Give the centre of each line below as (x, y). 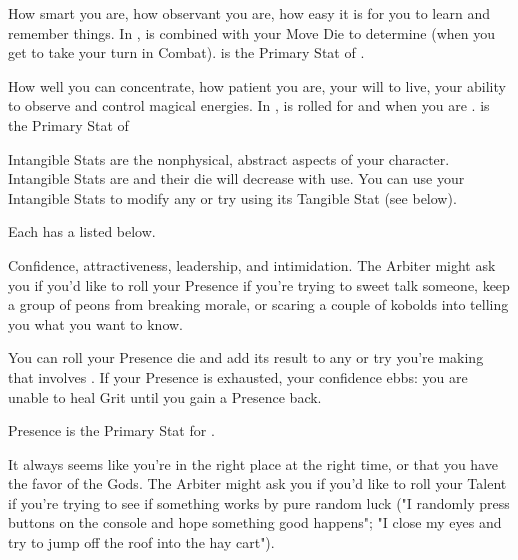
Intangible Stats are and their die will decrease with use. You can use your (236, 178)
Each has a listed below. (82, 231)
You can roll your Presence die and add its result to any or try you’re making (246, 357)
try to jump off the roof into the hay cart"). (141, 542)
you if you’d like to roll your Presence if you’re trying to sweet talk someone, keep (259, 284)
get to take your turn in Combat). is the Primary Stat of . (186, 52)
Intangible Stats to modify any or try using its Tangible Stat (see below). (232, 197)
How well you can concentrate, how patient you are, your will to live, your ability (257, 85)
